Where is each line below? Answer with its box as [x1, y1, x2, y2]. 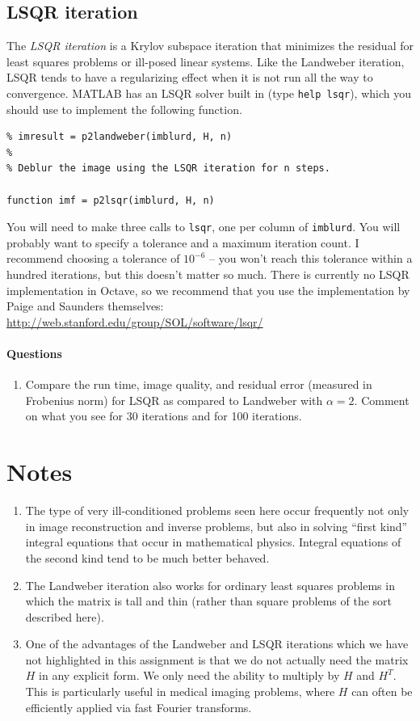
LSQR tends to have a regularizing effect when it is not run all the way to [6, 69, 373, 86]
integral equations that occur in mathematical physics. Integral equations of [25, 533, 401, 550]
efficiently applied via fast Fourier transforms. [25, 698, 252, 715]
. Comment [354, 391, 409, 408]
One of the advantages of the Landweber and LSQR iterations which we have [25, 635, 409, 652]
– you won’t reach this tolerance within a [209, 250, 413, 267]
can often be [351, 683, 413, 700]
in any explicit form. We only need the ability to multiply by [39, 667, 340, 684]
